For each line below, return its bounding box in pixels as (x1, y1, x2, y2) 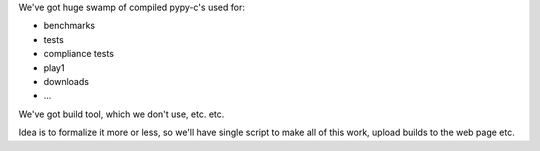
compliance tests (43, 48, 115, 60)
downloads (43, 75, 90, 87)
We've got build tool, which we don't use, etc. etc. (18, 108, 225, 120)
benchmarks (43, 20, 95, 32)
